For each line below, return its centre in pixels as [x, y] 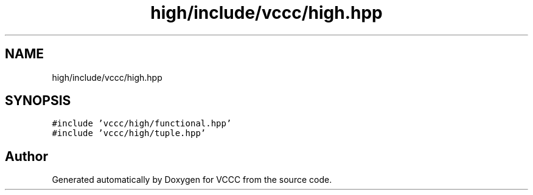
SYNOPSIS [38, 101]
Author [26, 156]
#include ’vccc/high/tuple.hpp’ [129, 133]
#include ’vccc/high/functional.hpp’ [142, 124]
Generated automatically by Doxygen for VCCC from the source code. [192, 180]
